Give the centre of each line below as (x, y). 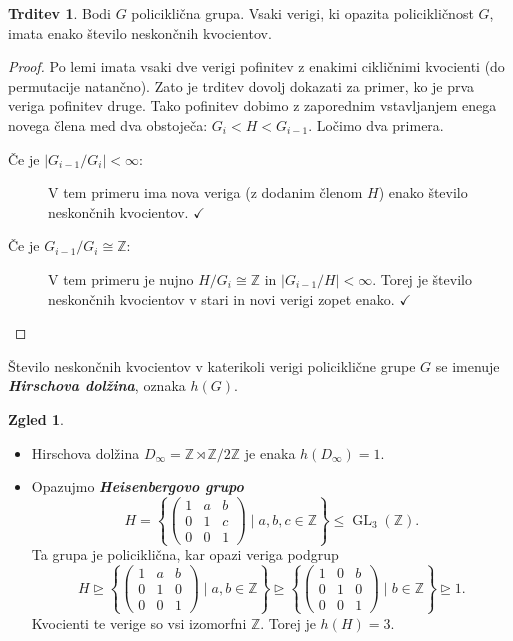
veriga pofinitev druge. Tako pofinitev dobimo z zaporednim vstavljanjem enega (252, 105)
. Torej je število (422, 278)
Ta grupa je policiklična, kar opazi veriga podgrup (185, 554)
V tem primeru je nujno (121, 278)
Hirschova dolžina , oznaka (97, 385)
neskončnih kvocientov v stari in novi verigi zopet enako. (221, 298)
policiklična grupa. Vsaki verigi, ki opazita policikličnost (302, 13)
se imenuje (467, 365)
